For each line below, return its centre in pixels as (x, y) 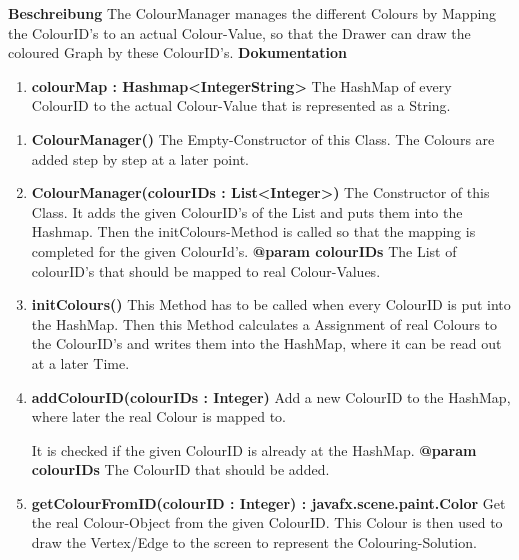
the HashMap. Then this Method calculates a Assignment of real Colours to (264, 323)
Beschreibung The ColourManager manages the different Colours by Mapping (252, 13)
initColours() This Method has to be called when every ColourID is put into (271, 304)
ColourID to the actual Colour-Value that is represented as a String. (241, 105)
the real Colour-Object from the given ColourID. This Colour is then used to (267, 522)
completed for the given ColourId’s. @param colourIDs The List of (244, 250)
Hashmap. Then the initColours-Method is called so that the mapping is (253, 231)
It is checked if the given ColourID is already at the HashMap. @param (254, 449)
